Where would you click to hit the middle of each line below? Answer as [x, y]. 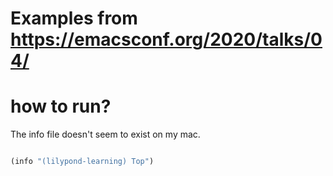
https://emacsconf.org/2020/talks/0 [166, 39]
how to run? [61, 106]
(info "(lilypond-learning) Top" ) [82, 162]
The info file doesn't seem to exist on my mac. [105, 134]
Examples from [74, 18]
